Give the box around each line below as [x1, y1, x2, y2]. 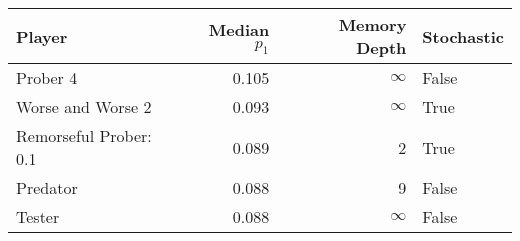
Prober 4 [16, 66, 78, 89]
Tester [16, 205, 60, 228]
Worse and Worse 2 [16, 95, 152, 118]
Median [208, 17, 270, 41]
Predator [16, 176, 78, 199]
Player [16, 24, 68, 48]
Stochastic [422, 24, 504, 48]
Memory [338, 13, 407, 36]
